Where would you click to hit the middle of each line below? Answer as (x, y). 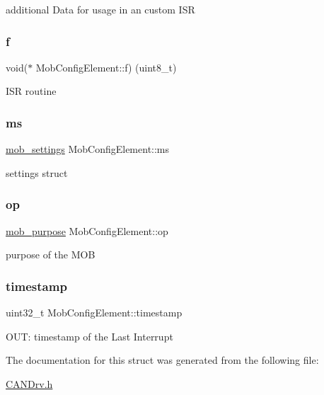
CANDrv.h (29, 383)
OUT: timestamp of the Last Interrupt (89, 336)
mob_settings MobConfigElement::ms (88, 149)
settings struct (37, 172)
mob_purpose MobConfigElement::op (87, 230)
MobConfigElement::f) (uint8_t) (106, 67)
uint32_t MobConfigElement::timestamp (94, 313)
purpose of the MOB (51, 254)
